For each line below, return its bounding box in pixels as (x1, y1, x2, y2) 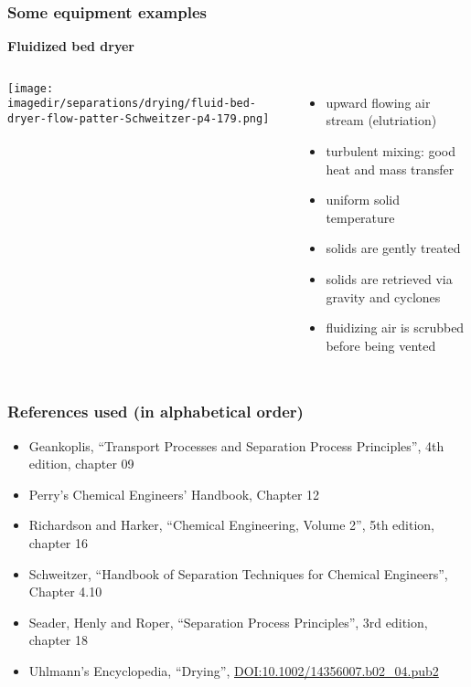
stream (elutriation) (326, 111, 437, 130)
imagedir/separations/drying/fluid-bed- (7, 97, 257, 111)
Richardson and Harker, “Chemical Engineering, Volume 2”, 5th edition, (28, 515, 435, 534)
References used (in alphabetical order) (7, 400, 304, 423)
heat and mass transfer (326, 159, 455, 178)
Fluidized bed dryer (7, 37, 134, 56)
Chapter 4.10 (28, 582, 102, 601)
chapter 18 (28, 630, 89, 650)
